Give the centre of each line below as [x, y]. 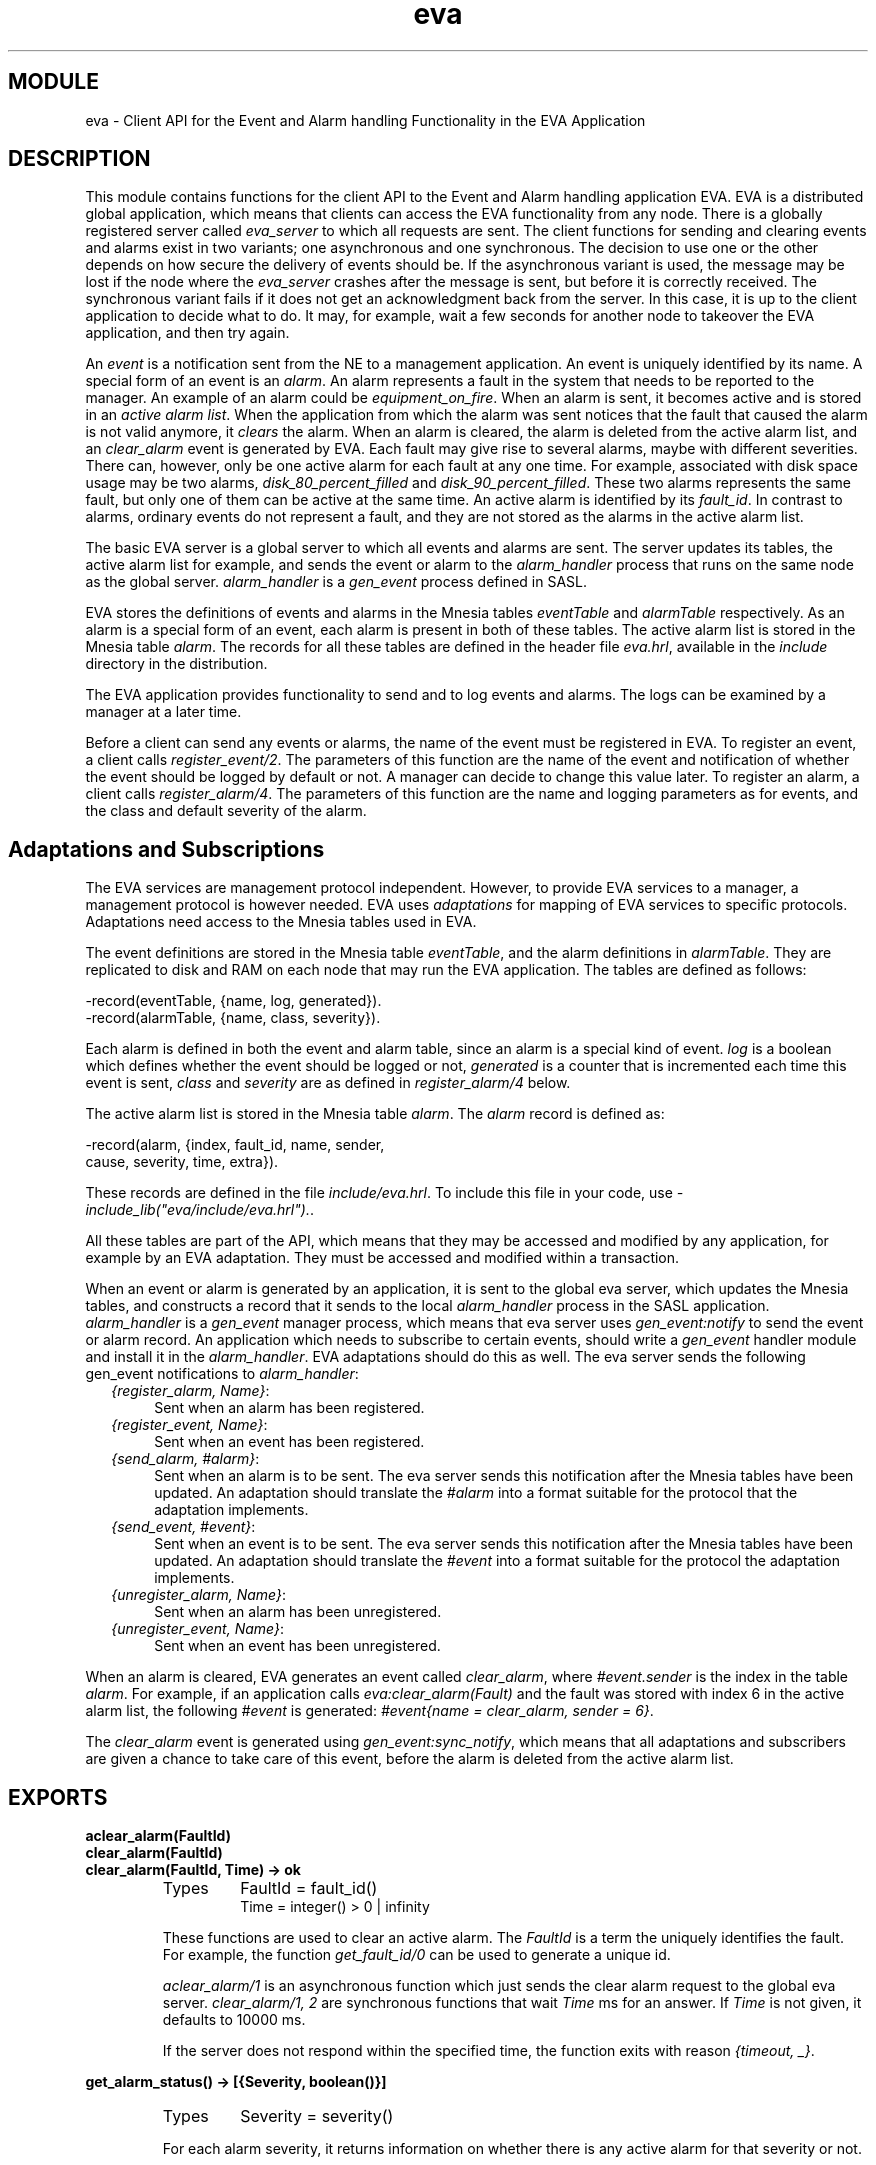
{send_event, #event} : [183, 1527]
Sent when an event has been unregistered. [297, 1646]
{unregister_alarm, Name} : [199, 1595]
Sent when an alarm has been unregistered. [298, 1612]
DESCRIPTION [79, 159]
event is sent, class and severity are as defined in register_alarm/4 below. [328, 1083]
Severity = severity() [317, 2116]
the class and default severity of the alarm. [226, 811]
